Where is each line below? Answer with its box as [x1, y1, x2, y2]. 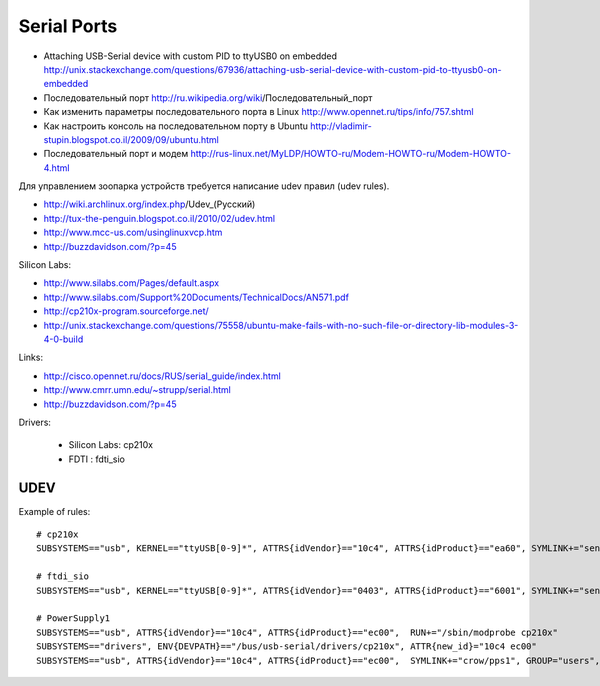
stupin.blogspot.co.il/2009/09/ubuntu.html [43, 133, 219, 145]
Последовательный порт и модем [43, 148, 189, 160]
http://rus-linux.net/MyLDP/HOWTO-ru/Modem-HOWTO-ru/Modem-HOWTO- [190, 148, 512, 160]
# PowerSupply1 [36, 613, 111, 624]
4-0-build [43, 333, 84, 345]
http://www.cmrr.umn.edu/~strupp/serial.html [43, 384, 232, 396]
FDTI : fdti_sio [68, 453, 125, 465]
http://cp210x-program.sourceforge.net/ [43, 305, 209, 317]
